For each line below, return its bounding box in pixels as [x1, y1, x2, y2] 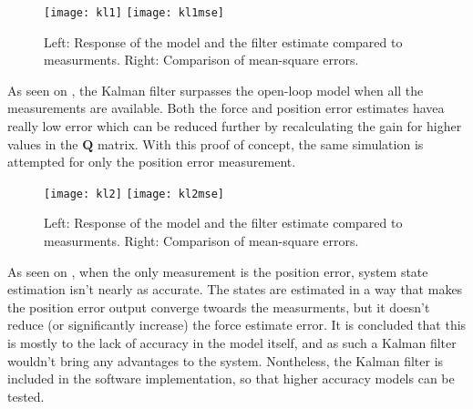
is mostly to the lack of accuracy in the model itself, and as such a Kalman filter [7, 333, 457, 353]
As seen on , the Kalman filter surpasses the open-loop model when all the [7, 80, 424, 99]
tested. [7, 386, 45, 405]
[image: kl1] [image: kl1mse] [44, 6, 224, 19]
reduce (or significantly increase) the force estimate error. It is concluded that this [7, 315, 467, 334]
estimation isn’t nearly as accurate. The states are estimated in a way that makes [7, 280, 463, 299]
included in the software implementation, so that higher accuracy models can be [7, 369, 455, 388]
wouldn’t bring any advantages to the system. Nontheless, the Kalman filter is [7, 351, 444, 370]
